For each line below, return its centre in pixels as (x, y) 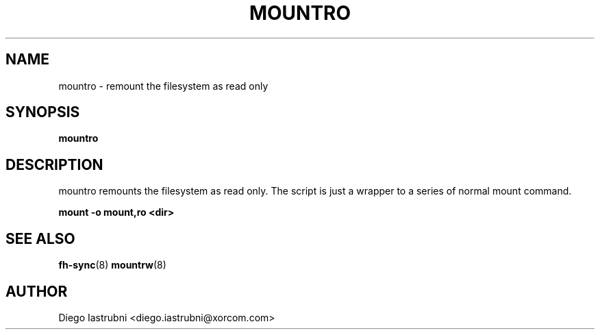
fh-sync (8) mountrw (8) (112, 265)
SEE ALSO (40, 238)
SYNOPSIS (43, 112)
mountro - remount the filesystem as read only (163, 86)
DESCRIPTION (54, 164)
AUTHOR (37, 291)
